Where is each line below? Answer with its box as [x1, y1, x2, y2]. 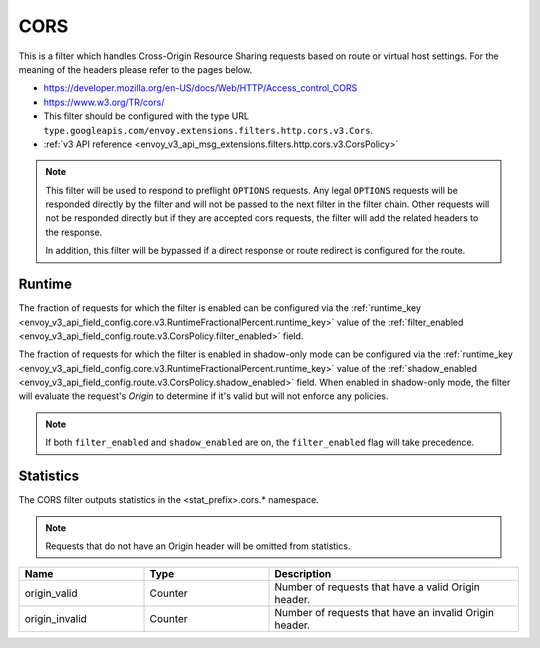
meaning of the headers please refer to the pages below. [18, 63, 253, 75]
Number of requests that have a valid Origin [274, 580, 480, 594]
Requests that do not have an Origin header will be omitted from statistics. [45, 540, 351, 552]
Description [274, 567, 332, 581]
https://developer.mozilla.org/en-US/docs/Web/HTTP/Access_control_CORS [43, 82, 358, 94]
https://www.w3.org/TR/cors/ [43, 96, 165, 108]
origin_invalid [24, 612, 87, 626]
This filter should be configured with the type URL [43, 110, 250, 122]
